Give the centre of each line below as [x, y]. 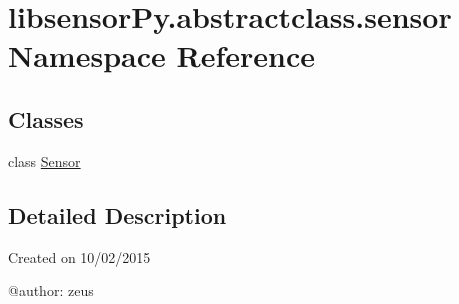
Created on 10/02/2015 [79, 256]
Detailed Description [117, 214]
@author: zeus [51, 290]
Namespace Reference [161, 55]
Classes [46, 118]
